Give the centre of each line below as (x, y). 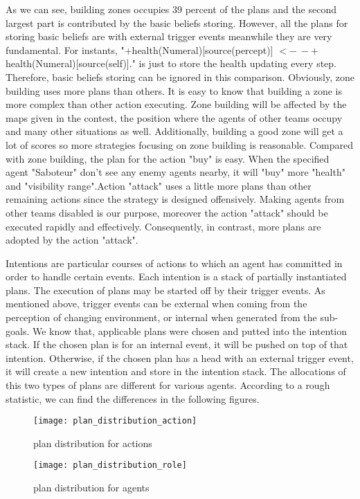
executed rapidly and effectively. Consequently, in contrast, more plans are (163, 226)
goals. (18, 330)
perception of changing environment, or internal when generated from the (161, 317)
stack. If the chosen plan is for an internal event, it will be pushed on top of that (177, 344)
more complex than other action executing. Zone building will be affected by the (176, 104)
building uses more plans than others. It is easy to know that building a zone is (174, 90)
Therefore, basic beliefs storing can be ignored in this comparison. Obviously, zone (180, 76)
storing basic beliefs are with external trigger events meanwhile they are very (169, 36)
